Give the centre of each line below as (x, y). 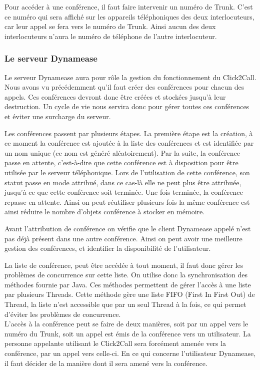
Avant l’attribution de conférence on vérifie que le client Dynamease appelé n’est (128, 228)
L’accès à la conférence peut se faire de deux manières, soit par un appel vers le (126, 324)
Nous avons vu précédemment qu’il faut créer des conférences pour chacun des (124, 87)
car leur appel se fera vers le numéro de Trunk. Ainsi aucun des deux (110, 26)
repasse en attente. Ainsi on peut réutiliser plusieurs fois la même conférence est (127, 202)
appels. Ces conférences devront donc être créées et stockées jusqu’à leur (115, 96)
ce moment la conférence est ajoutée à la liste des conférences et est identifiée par (129, 143)
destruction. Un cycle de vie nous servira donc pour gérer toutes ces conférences (127, 106)
